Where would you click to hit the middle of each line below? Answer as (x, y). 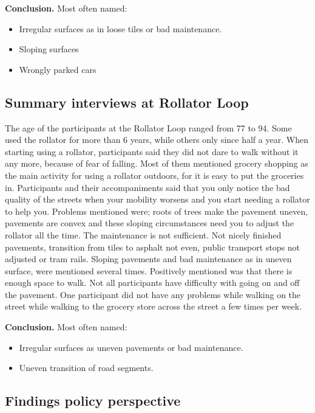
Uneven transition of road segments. (86, 368)
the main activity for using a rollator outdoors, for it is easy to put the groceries (154, 175)
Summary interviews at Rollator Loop (127, 102)
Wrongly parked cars (58, 69)
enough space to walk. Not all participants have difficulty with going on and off (152, 283)
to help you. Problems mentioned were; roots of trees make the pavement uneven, (157, 211)
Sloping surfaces (49, 49)
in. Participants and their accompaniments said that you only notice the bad (147, 187)
